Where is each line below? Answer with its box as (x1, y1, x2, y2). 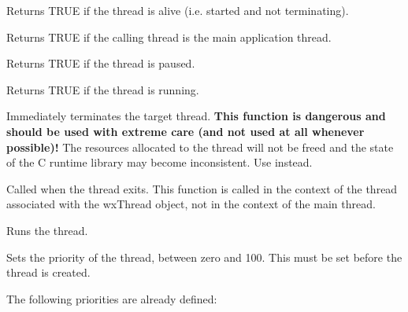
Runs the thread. (6, 222, 88, 238)
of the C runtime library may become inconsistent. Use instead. (6, 154, 313, 171)
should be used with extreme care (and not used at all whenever (6, 123, 365, 139)
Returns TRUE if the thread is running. (6, 81, 199, 97)
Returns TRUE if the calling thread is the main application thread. (6, 28, 332, 45)
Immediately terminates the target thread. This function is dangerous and (6, 108, 386, 124)
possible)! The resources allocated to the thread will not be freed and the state (6, 138, 394, 155)
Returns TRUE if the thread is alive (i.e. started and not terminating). (6, 2, 349, 18)
